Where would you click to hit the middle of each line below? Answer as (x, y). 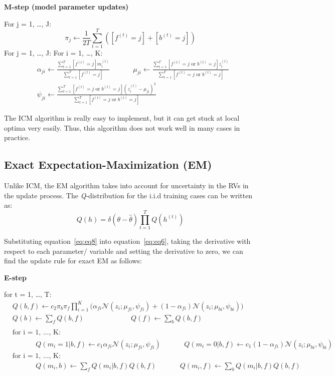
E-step (15, 277)
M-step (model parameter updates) (66, 7)
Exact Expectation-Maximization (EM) (108, 164)
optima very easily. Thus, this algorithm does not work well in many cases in (122, 127)
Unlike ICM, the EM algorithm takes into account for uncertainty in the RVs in (126, 185)
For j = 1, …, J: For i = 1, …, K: (53, 53)
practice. (17, 137)
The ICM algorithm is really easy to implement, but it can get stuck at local (122, 118)
